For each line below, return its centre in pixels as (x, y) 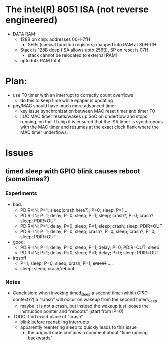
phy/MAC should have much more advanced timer (64, 106)
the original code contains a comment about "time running (88, 332)
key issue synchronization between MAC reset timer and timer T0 (88, 111)
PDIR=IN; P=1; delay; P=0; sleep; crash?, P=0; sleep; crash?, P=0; (88, 231)
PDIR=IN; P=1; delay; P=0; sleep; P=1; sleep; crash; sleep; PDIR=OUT (91, 226)
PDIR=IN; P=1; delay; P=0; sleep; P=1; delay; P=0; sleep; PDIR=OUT (90, 252)
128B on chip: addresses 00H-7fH (55, 39)
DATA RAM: (24, 34)
